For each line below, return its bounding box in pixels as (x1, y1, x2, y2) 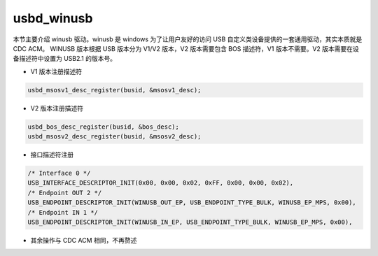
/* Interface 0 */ (27, 169, 91, 178)
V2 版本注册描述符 (30, 104, 84, 112)
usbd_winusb (13, 10, 93, 26)
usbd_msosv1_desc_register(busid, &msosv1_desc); (27, 86, 202, 94)
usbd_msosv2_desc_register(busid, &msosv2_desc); (27, 133, 202, 141)
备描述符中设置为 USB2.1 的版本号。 (13, 55, 117, 63)
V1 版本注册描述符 (30, 67, 83, 76)
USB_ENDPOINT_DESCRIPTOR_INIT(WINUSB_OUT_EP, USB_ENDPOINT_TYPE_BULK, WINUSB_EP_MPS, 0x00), (27, 199, 356, 206)
